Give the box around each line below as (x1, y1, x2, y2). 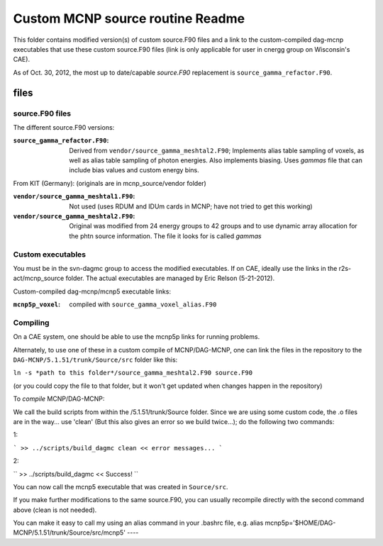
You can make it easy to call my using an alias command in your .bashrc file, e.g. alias (13, 518, 264, 528)
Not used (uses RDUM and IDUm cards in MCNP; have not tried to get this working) (69, 202, 313, 211)
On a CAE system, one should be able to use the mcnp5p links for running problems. (13, 333, 260, 341)
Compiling (13, 318, 50, 328)
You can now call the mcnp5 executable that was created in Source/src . (13, 482, 228, 491)
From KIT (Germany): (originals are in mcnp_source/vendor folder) (13, 179, 207, 187)
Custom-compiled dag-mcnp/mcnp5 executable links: (13, 287, 172, 296)
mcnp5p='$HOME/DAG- (265, 518, 336, 528)
